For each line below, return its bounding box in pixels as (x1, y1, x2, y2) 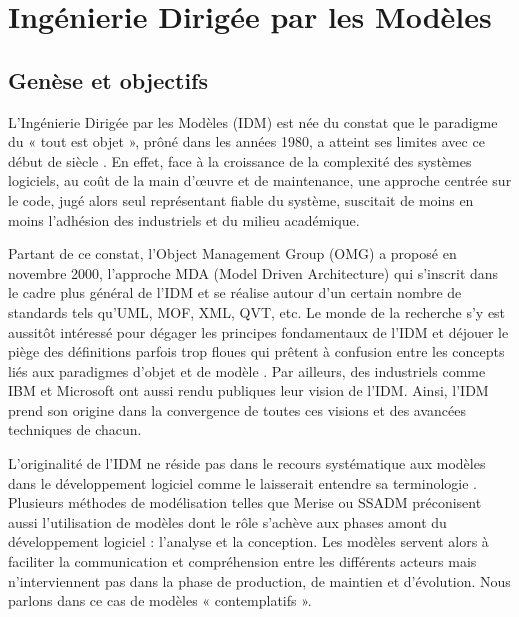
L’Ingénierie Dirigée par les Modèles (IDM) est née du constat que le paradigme (8, 111, 498, 132)
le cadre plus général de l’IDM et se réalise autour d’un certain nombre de (8, 282, 462, 303)
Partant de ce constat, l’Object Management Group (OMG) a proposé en (8, 243, 457, 264)
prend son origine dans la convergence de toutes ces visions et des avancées (8, 399, 466, 420)
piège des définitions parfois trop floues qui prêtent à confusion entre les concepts (8, 341, 505, 362)
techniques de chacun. (8, 419, 142, 440)
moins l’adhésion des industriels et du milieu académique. (8, 209, 360, 230)
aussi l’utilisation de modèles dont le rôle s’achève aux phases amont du (8, 511, 447, 532)
